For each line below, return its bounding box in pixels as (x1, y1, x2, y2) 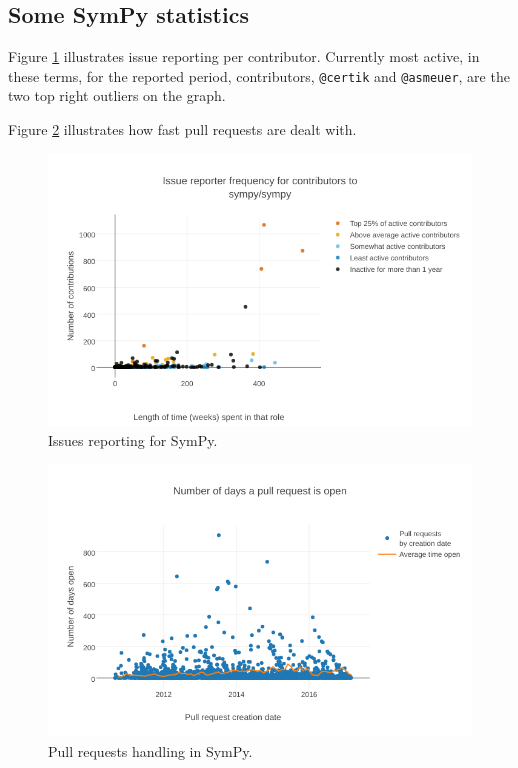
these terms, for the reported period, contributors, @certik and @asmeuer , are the (8, 65, 510, 86)
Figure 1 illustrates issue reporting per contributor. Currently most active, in (8, 46, 480, 67)
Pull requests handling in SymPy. (48, 740, 253, 761)
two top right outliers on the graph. (8, 85, 226, 106)
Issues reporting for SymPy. (48, 429, 218, 450)
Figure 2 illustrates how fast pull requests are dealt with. (8, 119, 357, 140)
